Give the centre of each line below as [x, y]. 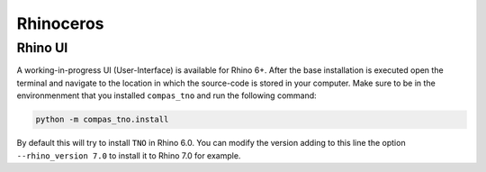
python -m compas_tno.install [102, 120]
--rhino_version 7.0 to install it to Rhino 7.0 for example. [129, 155]
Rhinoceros [60, 23]
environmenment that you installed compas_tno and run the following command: [166, 95]
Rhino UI [42, 48]
